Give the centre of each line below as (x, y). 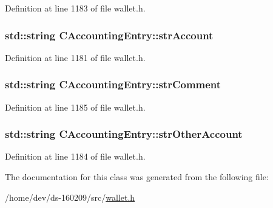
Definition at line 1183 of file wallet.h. (75, 8)
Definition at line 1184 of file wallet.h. (75, 156)
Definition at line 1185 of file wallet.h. (75, 107)
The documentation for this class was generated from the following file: (137, 177)
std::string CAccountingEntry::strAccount (109, 35)
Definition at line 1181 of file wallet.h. (75, 57)
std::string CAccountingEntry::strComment (113, 84)
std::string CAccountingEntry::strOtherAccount (124, 134)
